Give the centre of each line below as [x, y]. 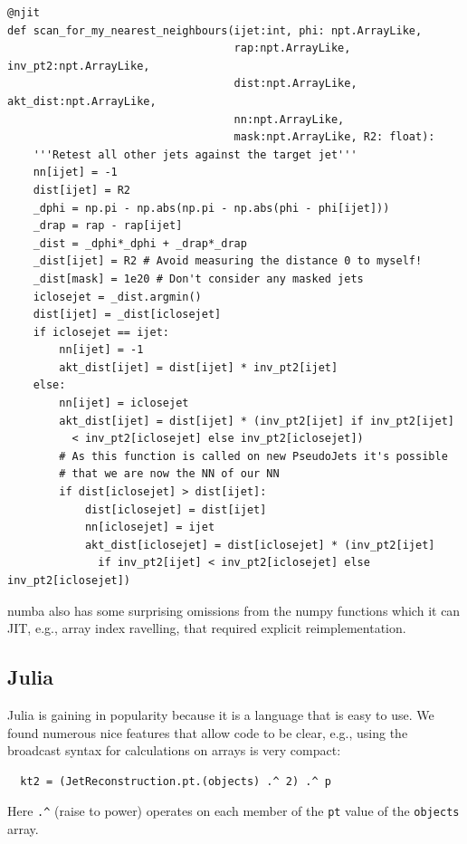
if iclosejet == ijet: [101, 332]
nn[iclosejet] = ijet [150, 527]
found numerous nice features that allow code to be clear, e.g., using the [208, 732]
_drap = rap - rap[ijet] [108, 226]
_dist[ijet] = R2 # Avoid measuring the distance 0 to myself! [228, 261]
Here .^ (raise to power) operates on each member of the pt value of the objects [233, 811]
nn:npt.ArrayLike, [289, 119]
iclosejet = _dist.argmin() [117, 297]
